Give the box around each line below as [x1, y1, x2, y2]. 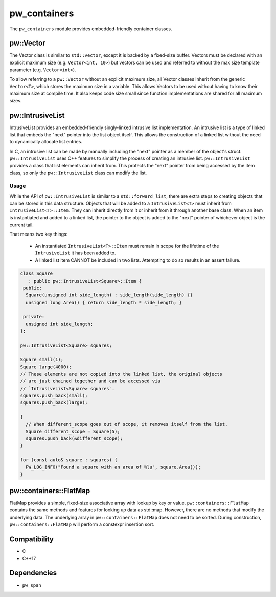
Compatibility [9, 535, 54, 543]
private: [23, 314, 45, 319]
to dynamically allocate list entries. [9, 139, 83, 145]
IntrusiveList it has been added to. [35, 250, 116, 256]
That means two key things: [9, 231, 68, 238]
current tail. [9, 222, 34, 228]
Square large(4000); [20, 364, 72, 370]
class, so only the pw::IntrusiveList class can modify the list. [9, 169, 147, 176]
